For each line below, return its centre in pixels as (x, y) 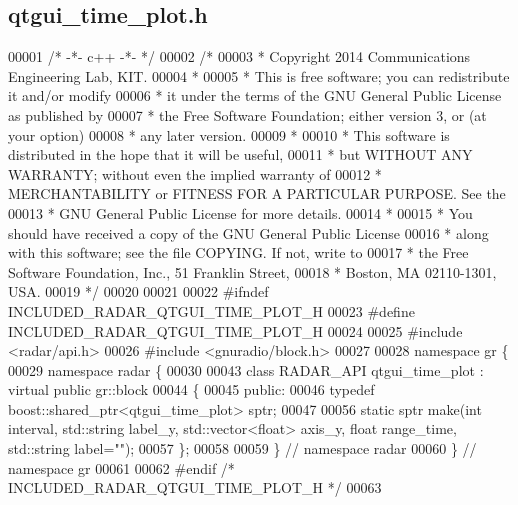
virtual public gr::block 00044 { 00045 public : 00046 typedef (191, 389)
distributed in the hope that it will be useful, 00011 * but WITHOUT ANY (240, 154)
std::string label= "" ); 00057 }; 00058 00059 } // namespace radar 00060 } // (242, 448)
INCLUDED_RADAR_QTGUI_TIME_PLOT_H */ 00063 (195, 487)
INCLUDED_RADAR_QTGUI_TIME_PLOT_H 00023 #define (211, 310)
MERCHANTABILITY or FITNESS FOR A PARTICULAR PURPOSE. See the (257, 193)
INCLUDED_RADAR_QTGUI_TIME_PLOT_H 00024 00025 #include (235, 330)
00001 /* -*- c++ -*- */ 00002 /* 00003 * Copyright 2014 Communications (239, 56)
